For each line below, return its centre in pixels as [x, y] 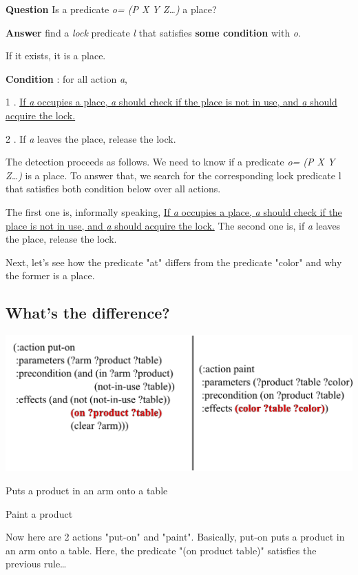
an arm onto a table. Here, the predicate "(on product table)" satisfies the [161, 550]
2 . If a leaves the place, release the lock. [91, 138]
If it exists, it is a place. [56, 56]
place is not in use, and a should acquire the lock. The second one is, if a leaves [173, 225]
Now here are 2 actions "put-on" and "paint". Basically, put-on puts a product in [175, 537]
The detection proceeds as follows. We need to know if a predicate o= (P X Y [170, 162]
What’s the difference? [88, 313]
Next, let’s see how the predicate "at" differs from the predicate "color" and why [174, 262]
